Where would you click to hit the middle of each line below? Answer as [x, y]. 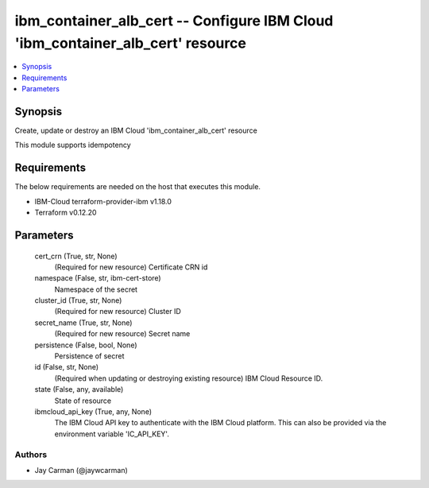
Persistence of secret [89, 356]
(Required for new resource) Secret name [122, 334]
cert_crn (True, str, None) [76, 256]
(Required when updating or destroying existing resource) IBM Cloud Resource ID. [189, 378]
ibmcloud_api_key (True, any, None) [93, 411]
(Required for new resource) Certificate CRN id [131, 267]
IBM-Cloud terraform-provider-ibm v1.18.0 [103, 201]
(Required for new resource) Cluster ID [118, 312]
